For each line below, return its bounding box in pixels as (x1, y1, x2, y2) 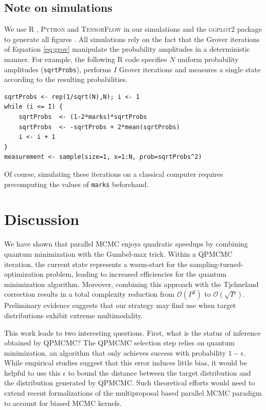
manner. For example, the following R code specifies (4, 53, 167, 64)
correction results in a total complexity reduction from (4, 289, 175, 299)
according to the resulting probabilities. (4, 74, 128, 85)
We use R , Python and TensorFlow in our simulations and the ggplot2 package (4, 24, 262, 34)
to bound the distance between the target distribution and (68, 367, 251, 378)
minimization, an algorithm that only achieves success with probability (4, 347, 226, 358)
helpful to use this (4, 367, 61, 378)
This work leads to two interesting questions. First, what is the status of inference (4, 327, 261, 338)
